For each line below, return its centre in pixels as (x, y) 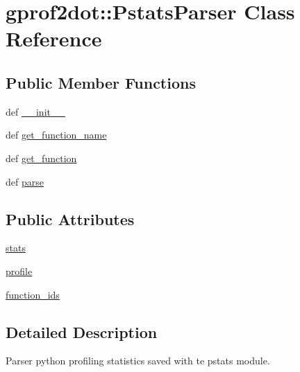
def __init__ (35, 111)
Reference (54, 38)
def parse (25, 181)
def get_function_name (56, 135)
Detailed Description (82, 331)
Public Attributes (70, 219)
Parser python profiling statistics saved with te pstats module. (138, 361)
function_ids (33, 294)
